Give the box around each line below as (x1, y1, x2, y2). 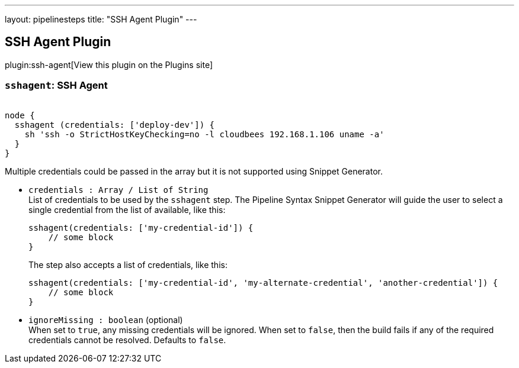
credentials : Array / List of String (28, 185, 209, 195)
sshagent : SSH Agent (5, 79, 108, 92)
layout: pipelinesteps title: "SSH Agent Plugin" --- (5, 14, 197, 24)
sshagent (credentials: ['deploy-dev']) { (14, 120, 215, 130)
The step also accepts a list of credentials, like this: (28, 259, 228, 270)
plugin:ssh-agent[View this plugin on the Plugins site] (5, 59, 213, 70)
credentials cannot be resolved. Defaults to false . (28, 334, 226, 345)
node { (5, 110, 35, 120)
